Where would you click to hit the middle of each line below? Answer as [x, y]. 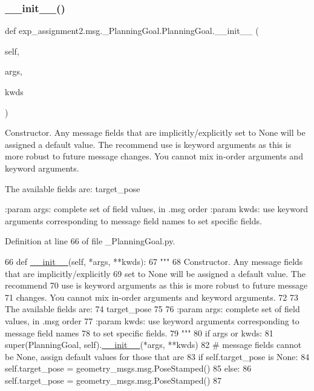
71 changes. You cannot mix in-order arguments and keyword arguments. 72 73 [152, 297]
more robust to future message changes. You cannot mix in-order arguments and [154, 156]
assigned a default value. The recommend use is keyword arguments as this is [148, 144]
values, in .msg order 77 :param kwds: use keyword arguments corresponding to [152, 320]
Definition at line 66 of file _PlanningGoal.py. [90, 241]
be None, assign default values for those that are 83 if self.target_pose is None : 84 [157, 356]
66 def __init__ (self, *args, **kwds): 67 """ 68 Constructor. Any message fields [154, 261]
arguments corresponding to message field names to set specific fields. [133, 220]
